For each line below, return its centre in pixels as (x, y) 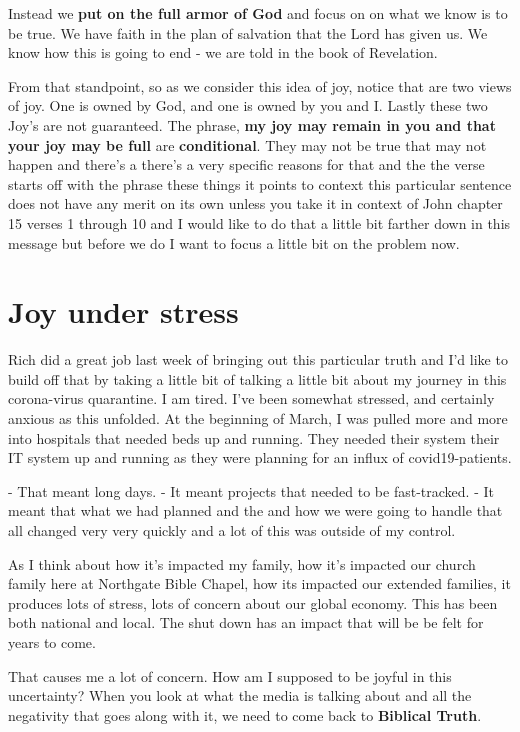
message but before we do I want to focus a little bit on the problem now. (234, 242)
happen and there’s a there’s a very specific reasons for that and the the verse (246, 164)
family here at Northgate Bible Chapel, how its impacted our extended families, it (259, 583)
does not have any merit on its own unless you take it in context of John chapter (255, 203)
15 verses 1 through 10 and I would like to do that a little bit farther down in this (259, 222)
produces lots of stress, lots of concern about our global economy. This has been (253, 602)
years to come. (52, 641)
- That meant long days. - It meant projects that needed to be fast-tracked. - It (251, 490)
